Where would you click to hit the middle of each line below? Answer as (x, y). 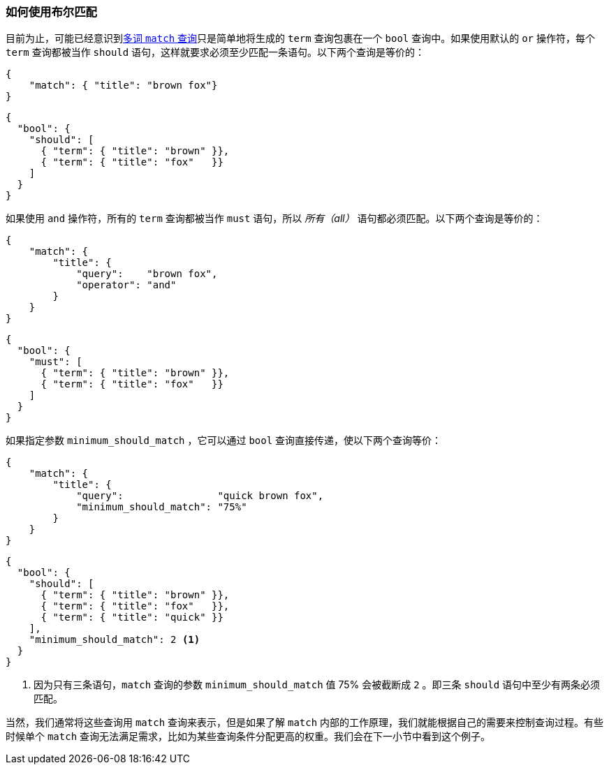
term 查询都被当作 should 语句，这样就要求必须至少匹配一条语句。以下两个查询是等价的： (215, 52)
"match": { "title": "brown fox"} (123, 86)
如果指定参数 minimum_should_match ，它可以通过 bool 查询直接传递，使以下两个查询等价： (224, 440)
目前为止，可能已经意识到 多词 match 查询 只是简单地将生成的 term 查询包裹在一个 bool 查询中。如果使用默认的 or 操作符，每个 (300, 38)
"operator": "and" (126, 285)
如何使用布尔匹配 (51, 12)
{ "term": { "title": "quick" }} (132, 617)
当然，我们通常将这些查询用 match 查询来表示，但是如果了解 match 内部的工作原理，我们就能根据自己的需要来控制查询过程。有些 (305, 723)
